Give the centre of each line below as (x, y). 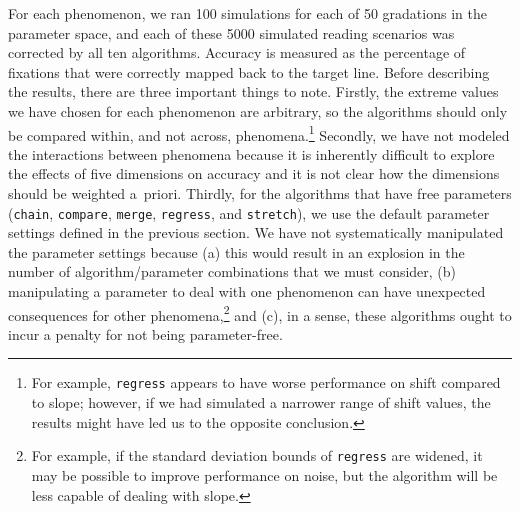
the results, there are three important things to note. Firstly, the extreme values (253, 91)
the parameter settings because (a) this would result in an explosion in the (236, 251)
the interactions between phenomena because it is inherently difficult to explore (251, 153)
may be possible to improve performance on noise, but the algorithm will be (264, 474)
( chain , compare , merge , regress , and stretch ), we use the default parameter (249, 212)
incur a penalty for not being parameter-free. (145, 333)
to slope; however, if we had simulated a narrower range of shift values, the (261, 402)
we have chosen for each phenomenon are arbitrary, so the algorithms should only (258, 110)
